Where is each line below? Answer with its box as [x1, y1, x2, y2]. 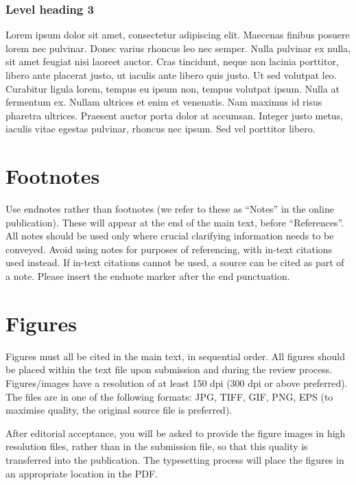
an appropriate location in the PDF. [5, 466, 158, 480]
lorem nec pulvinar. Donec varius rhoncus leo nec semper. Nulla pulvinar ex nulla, [5, 40, 351, 55]
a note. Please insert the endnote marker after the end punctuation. [5, 269, 290, 283]
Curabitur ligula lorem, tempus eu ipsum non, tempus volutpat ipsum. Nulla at [5, 81, 340, 95]
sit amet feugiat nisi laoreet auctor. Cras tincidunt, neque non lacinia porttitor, [5, 54, 339, 69]
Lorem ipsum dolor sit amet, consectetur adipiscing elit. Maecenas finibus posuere [5, 27, 350, 42]
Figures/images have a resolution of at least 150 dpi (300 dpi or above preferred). [5, 375, 348, 390]
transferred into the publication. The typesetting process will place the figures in [5, 452, 344, 466]
